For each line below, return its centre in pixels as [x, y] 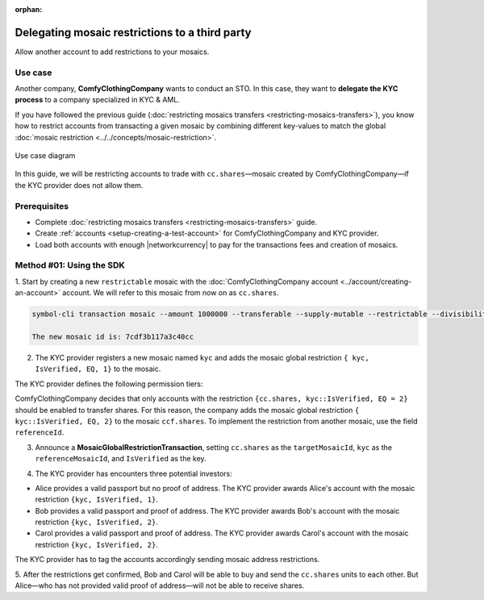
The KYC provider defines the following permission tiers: [109, 384]
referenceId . [40, 432]
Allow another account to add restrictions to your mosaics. [112, 52]
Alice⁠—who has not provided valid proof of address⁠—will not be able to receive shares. [160, 585]
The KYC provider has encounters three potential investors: [134, 473]
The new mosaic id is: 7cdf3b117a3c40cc [113, 337]
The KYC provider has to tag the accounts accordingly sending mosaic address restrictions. [167, 560]
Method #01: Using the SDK [70, 265]
